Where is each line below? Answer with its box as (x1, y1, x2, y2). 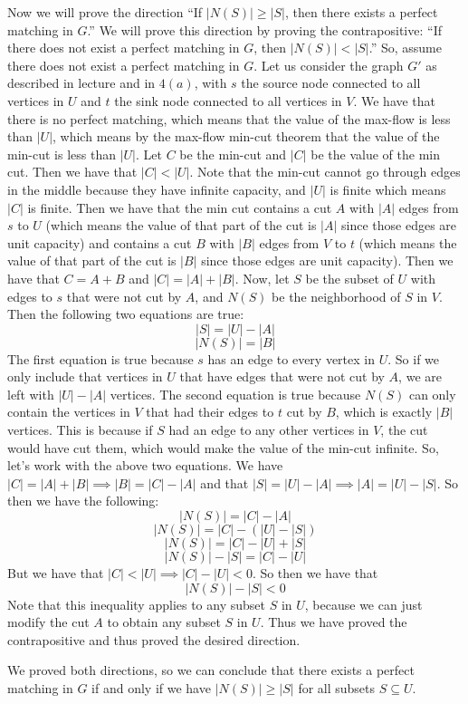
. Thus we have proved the (260, 612, 407, 632)
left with (7, 384, 54, 403)
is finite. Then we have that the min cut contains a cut (27, 198, 332, 217)
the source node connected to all (241, 73, 421, 92)
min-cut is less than (7, 144, 116, 163)
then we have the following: (7, 491, 159, 510)
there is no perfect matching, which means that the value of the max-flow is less (7, 109, 451, 128)
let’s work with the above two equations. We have (7, 456, 283, 475)
